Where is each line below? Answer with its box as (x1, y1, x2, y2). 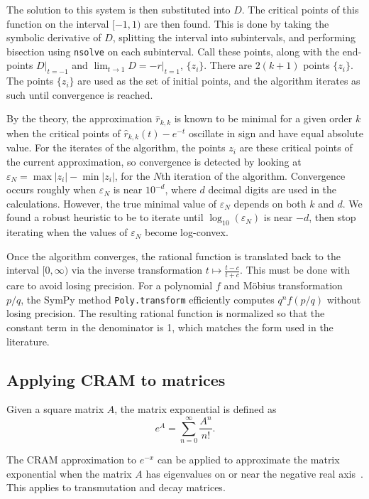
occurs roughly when (6, 182, 97, 197)
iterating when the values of (6, 225, 128, 240)
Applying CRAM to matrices (6, 368, 226, 390)
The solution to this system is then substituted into (6, 2, 231, 16)
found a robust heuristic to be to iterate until (6, 210, 204, 225)
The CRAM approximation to (6, 452, 137, 467)
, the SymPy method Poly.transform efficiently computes (21, 291, 275, 306)
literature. (6, 333, 50, 348)
